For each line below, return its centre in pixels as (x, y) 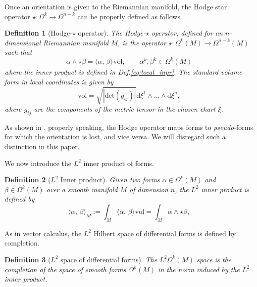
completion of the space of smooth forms (65, 269)
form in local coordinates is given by (59, 81)
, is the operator (142, 42)
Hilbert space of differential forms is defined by (165, 233)
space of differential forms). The (109, 259)
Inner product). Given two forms (110, 180)
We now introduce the (38, 163)
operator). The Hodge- (112, 33)
